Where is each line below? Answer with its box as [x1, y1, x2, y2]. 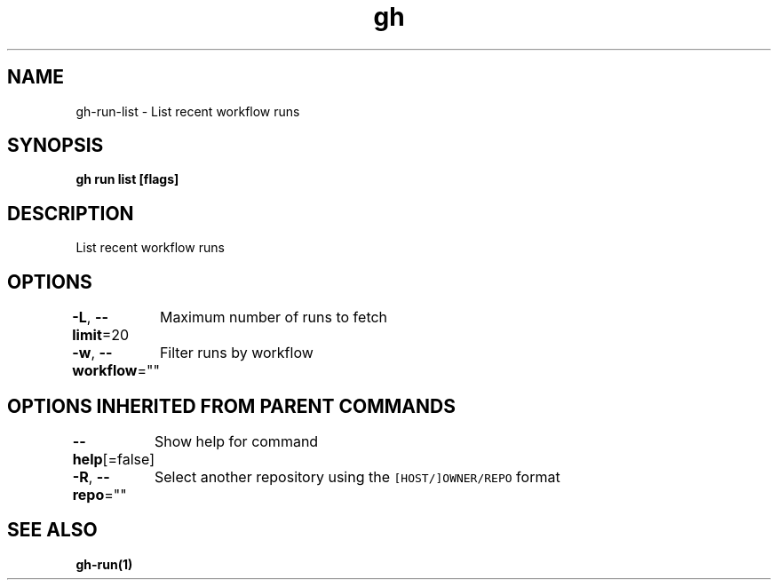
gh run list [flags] [75, 171, 179, 187]
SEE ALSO [7, 519, 98, 542]
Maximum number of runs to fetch [159, 308, 388, 327]
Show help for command [154, 432, 319, 450]
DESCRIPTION [7, 202, 134, 225]
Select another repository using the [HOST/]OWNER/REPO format [154, 467, 560, 486]
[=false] [102, 449, 155, 468]
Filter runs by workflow [159, 344, 314, 362]
